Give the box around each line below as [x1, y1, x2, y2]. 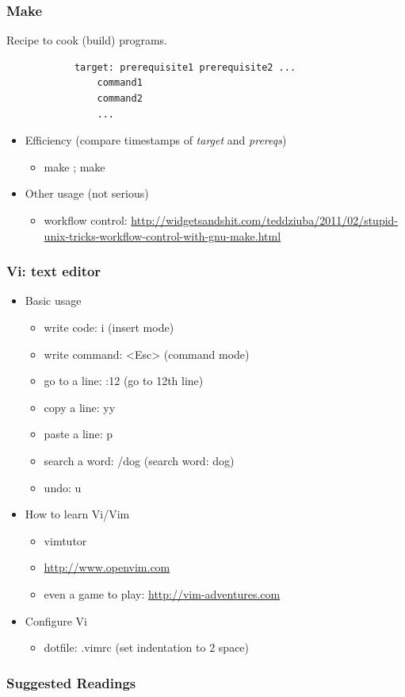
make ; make [44, 158, 105, 175]
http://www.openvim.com [44, 559, 170, 576]
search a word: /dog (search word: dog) [44, 452, 235, 468]
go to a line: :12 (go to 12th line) [44, 372, 204, 389]
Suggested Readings [6, 672, 136, 692]
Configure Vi [25, 612, 88, 629]
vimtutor [44, 532, 87, 549]
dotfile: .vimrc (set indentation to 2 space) [44, 639, 250, 656]
